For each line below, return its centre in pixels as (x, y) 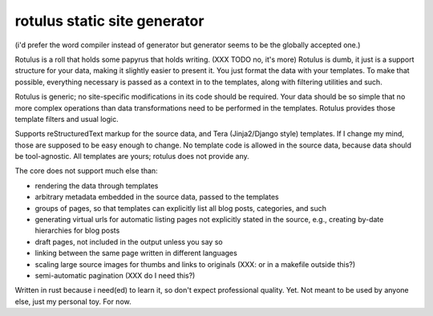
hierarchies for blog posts (77, 231)
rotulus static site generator (109, 21)
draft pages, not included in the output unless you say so (129, 241)
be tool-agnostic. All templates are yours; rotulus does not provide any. (132, 156)
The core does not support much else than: (86, 171)
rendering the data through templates (97, 185)
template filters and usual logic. (67, 119)
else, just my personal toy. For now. (73, 302)
